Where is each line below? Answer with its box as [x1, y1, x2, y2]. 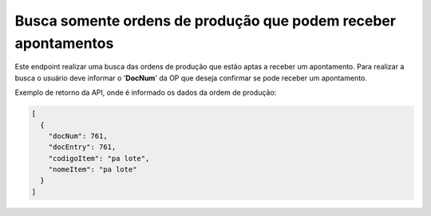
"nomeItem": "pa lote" [48, 165, 137, 175]
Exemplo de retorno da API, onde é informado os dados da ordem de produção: [14, 88, 277, 97]
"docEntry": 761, [48, 143, 117, 151]
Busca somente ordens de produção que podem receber [14, 12, 397, 29]
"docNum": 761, [48, 132, 108, 140]
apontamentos [14, 34, 114, 52]
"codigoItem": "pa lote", [48, 154, 150, 163]
